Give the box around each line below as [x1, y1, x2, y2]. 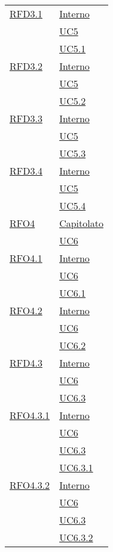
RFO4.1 [10, 251, 42, 265]
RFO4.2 [10, 303, 42, 317]
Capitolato [59, 216, 103, 230]
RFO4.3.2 [10, 478, 50, 492]
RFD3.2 [10, 59, 42, 73]
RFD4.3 [10, 356, 42, 370]
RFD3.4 [10, 164, 42, 178]
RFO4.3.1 [10, 408, 50, 422]
